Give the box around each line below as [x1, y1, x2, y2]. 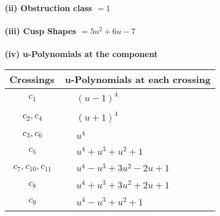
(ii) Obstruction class [5, 2, 92, 14]
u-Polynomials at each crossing [65, 72, 211, 86]
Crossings [9, 72, 55, 86]
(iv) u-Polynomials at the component [5, 48, 158, 60]
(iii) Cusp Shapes [5, 25, 76, 37]
